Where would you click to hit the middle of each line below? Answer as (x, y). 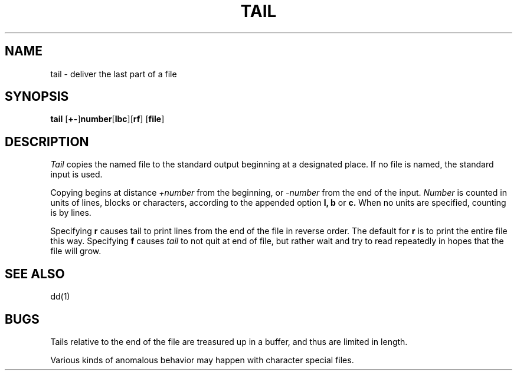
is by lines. (71, 213)
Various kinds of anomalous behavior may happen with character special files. (202, 360)
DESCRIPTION (47, 142)
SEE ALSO (35, 274)
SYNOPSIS (37, 97)
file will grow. (76, 251)
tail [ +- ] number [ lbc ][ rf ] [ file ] (107, 119)
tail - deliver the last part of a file (114, 74)
